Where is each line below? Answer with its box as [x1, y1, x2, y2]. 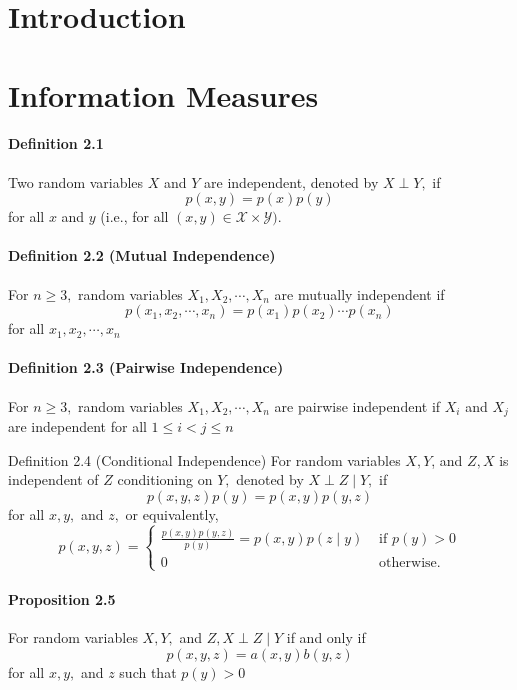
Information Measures [8, 74, 319, 115]
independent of [8, 469, 99, 490]
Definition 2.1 [8, 133, 104, 154]
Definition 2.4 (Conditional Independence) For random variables [8, 449, 401, 470]
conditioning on [117, 469, 213, 490]
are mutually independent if [274, 283, 445, 304]
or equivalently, [125, 503, 219, 524]
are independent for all [8, 415, 147, 436]
